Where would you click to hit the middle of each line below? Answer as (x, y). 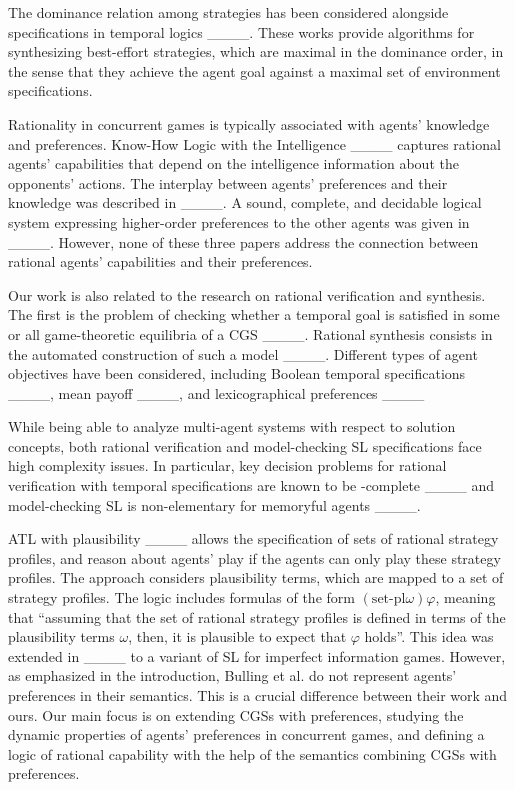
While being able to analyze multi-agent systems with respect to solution (232, 426)
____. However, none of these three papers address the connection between (243, 241)
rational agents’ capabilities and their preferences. (160, 261)
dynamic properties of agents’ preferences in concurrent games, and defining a (246, 734)
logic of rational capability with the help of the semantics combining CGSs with (252, 753)
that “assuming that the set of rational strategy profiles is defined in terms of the (257, 616)
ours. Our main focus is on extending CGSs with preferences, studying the (236, 714)
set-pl (388, 599)
